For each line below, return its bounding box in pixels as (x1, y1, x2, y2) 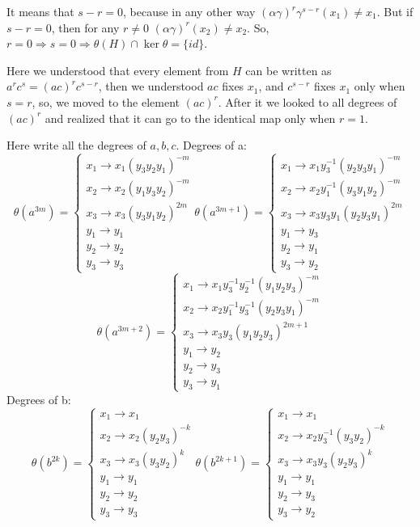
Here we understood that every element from (6, 61, 229, 78)
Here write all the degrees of (6, 137, 146, 154)
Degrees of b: (6, 390, 71, 407)
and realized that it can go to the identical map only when (45, 109, 336, 126)
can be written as (245, 61, 332, 78)
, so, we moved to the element (32, 93, 180, 110)
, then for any (51, 19, 120, 36)
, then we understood (98, 78, 204, 95)
